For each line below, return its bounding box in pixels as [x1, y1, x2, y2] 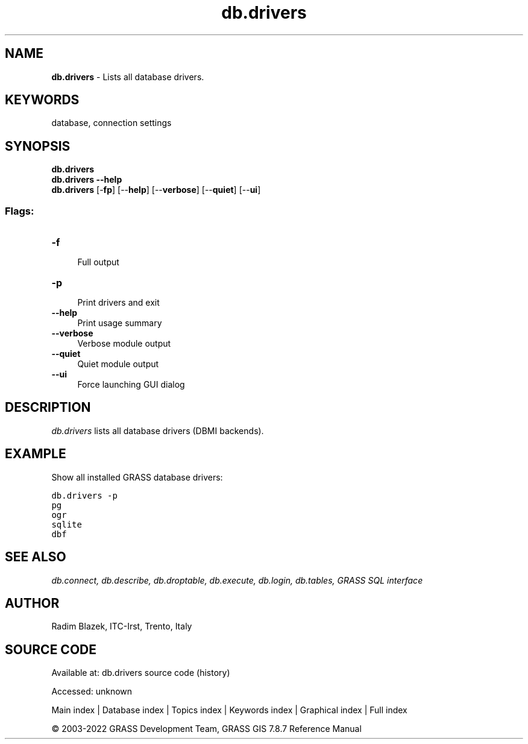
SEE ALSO [5, 549, 66, 565]
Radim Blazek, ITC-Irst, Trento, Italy [51, 621, 192, 632]
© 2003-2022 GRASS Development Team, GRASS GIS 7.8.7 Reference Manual [51, 724, 362, 734]
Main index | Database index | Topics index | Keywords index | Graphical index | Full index [51, 705, 407, 716]
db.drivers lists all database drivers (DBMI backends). [51, 425, 264, 436]
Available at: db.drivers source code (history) [51, 667, 230, 678]
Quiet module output [77, 359, 159, 370]
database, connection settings [51, 118, 172, 128]
